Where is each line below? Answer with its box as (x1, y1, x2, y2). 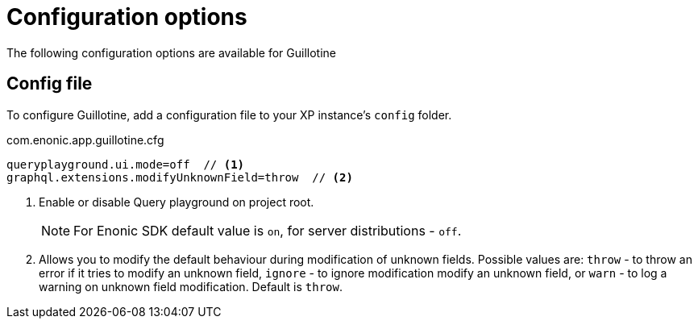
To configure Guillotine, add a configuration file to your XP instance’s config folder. (6, 107, 452, 122)
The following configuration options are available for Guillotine (6, 45, 336, 60)
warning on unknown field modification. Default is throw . (39, 279, 343, 294)
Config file (6, 73, 93, 94)
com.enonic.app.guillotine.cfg (6, 132, 164, 147)
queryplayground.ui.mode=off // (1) (6, 157, 245, 171)
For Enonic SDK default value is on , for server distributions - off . (73, 222, 462, 239)
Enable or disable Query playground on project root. (39, 194, 314, 209)
